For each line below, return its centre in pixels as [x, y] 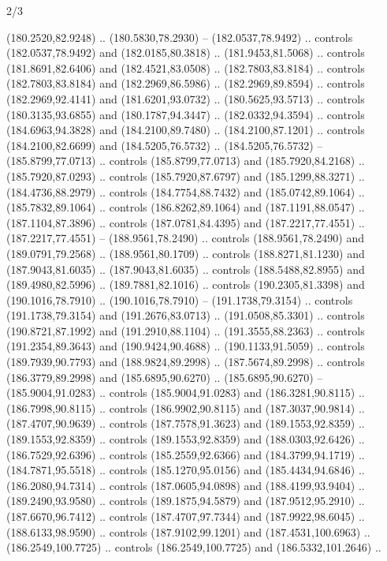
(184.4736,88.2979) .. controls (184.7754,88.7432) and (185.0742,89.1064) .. [186, 191]
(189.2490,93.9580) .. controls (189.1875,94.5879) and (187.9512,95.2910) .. [186, 501]
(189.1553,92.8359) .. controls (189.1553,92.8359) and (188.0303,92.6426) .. [186, 439]
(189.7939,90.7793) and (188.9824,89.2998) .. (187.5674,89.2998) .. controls [186, 362]
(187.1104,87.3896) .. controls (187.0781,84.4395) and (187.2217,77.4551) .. [186, 222]
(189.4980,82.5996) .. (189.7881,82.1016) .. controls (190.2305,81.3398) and [186, 284]
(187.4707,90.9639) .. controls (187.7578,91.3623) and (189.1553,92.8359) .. [186, 423]
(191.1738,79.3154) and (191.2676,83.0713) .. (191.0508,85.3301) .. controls [186, 315]
